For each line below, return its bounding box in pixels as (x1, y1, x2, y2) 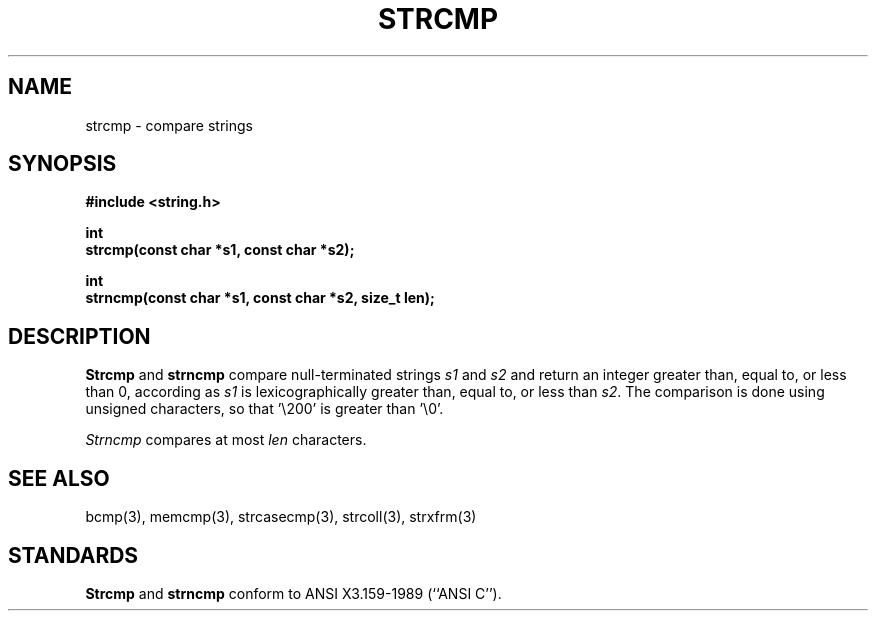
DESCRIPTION (8, 323, 151, 349)
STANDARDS (8, 542, 139, 568)
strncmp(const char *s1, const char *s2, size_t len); (85, 289, 435, 307)
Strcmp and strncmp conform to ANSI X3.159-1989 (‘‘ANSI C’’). (85, 584, 502, 602)
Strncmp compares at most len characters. (85, 431, 367, 449)
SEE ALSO (8, 465, 110, 491)
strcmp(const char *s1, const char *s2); (85, 241, 355, 259)
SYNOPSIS (8, 151, 117, 177)
